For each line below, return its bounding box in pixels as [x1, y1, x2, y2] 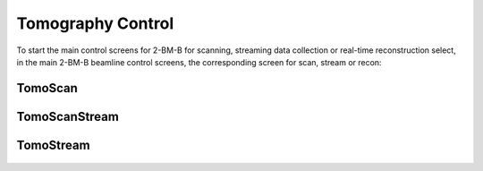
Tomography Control [16, 13, 174, 33]
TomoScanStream [16, 108, 120, 124]
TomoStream [16, 137, 90, 152]
